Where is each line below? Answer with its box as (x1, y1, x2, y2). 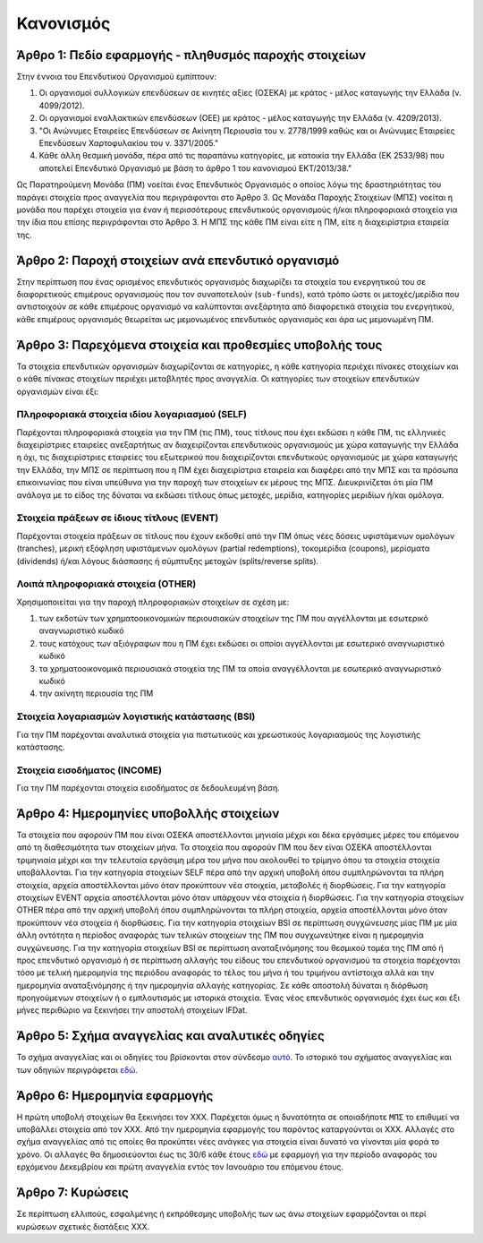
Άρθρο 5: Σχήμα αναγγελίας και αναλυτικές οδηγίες (16, 1028, 326, 1043)
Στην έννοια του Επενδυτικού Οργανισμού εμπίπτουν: (16, 72, 217, 82)
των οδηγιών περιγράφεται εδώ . (16, 1064, 138, 1075)
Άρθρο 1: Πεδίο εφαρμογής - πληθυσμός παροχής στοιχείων (16, 47, 367, 63)
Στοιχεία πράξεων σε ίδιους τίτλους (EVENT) (16, 511, 219, 524)
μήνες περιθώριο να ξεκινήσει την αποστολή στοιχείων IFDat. (16, 1005, 248, 1016)
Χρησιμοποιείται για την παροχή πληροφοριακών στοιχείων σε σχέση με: (16, 596, 290, 607)
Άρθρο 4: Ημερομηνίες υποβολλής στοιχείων (16, 806, 280, 821)
